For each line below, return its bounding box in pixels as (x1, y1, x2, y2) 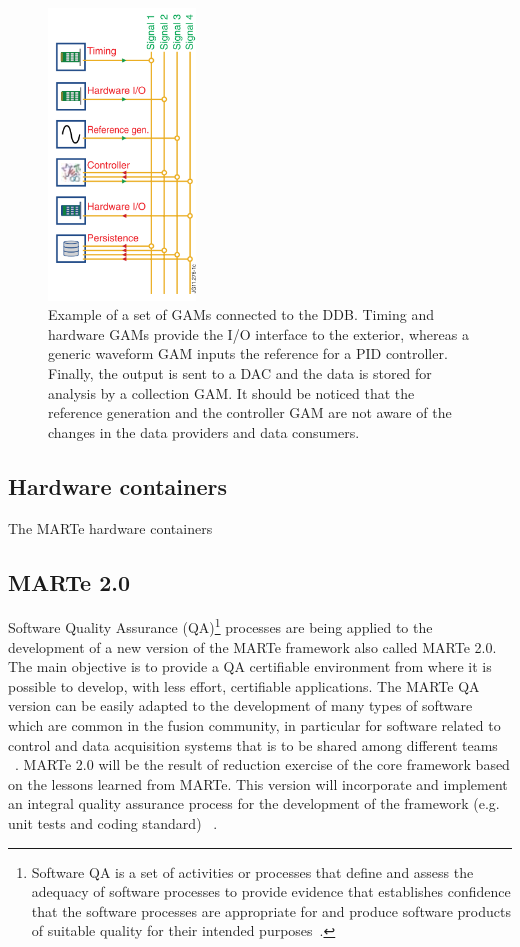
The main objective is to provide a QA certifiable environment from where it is (8, 656, 492, 677)
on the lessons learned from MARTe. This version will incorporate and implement (8, 773, 508, 794)
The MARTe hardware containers (8, 517, 213, 538)
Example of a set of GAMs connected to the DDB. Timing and (48, 304, 435, 325)
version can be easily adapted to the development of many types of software (8, 695, 473, 716)
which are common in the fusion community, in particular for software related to (8, 714, 501, 735)
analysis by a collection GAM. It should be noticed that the (48, 382, 415, 403)
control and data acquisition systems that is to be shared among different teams (8, 734, 498, 755)
